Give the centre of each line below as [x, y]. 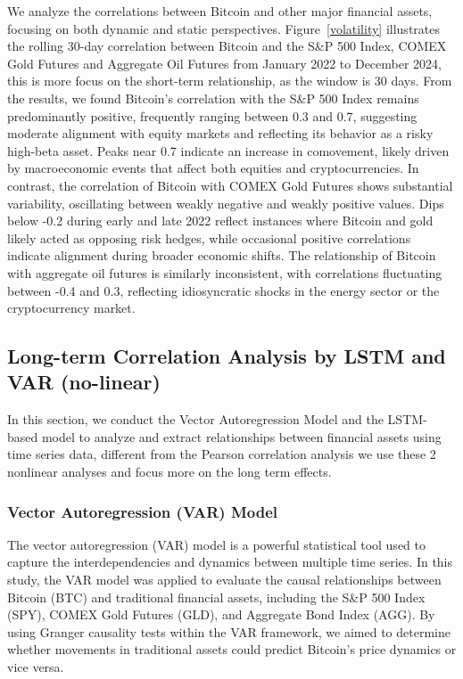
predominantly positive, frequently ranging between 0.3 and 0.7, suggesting [212, 115]
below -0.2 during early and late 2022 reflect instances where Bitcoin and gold [220, 221]
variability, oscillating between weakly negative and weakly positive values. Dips [226, 203]
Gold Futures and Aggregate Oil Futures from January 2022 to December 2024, [225, 63]
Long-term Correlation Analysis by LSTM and [227, 356]
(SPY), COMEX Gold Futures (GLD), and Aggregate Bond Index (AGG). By [221, 614]
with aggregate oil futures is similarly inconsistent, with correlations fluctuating [225, 272]
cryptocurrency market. [71, 308]
